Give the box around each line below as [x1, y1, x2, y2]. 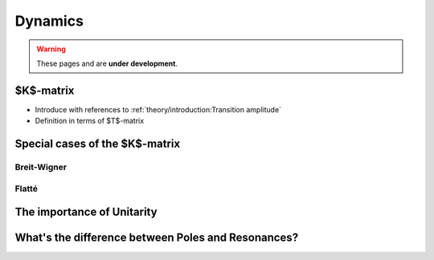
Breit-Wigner [14, 161, 68, 173]
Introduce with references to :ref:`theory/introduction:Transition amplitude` [35, 104, 281, 114]
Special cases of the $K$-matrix [14, 137, 181, 151]
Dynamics [14, 12, 84, 30]
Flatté [14, 183, 38, 194]
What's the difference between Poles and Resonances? [14, 231, 299, 245]
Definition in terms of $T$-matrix [35, 116, 145, 126]
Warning [36, 44, 66, 54]
